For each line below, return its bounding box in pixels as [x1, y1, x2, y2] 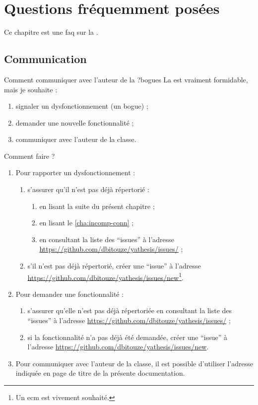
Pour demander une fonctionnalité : [15, 288, 124, 299]
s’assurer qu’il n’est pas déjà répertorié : [27, 184, 149, 195]
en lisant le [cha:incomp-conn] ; [39, 217, 134, 228]
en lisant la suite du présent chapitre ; [39, 201, 155, 211]
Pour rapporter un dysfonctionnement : [15, 167, 135, 178]
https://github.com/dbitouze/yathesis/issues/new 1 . [27, 270, 184, 282]
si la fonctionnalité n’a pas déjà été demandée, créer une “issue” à [27, 332, 228, 342]
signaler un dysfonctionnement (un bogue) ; [15, 101, 148, 111]
